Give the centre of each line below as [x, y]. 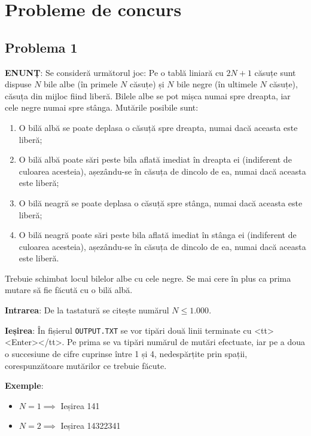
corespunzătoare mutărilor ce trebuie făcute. [86, 365]
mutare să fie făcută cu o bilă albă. [69, 290]
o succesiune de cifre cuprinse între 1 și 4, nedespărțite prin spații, [126, 353]
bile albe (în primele [81, 84]
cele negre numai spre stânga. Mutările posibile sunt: [102, 107]
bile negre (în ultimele [217, 84]
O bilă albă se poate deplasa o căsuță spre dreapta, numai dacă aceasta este [158, 127]
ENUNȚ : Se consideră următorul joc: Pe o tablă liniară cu [114, 72]
